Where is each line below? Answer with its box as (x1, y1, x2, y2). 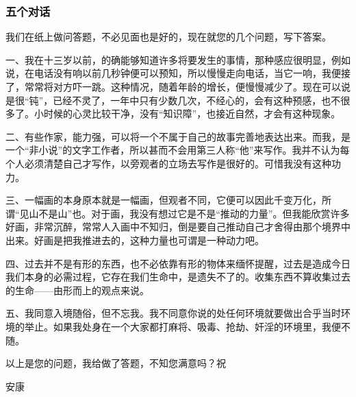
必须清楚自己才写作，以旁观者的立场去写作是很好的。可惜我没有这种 (24, 156, 331, 170)
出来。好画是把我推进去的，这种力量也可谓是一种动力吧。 (5, 232, 264, 247)
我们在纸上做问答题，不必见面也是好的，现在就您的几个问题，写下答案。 (5, 29, 331, 44)
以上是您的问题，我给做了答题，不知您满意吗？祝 (5, 356, 226, 370)
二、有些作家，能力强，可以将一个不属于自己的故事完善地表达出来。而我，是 (5, 129, 351, 143)
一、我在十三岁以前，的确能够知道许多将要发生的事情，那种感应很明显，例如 (5, 52, 351, 67)
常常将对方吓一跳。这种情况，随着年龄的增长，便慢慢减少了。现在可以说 (24, 80, 351, 93)
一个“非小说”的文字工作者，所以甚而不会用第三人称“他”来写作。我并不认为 (5, 143, 340, 157)
